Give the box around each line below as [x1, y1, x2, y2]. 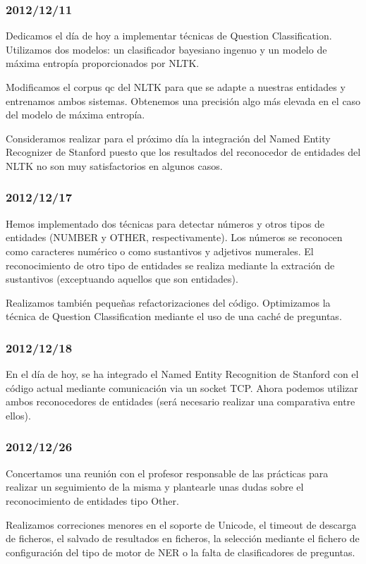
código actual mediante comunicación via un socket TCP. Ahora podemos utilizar [6, 380, 358, 395]
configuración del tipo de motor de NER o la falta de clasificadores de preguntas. [6, 544, 355, 559]
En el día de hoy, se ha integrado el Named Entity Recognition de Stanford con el [6, 367, 359, 381]
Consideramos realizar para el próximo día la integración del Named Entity [6, 130, 331, 145]
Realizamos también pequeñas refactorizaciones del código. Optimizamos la [6, 295, 331, 309]
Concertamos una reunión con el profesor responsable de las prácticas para [6, 465, 329, 480]
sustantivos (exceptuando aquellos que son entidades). [6, 271, 238, 286]
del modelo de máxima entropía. [6, 107, 145, 122]
